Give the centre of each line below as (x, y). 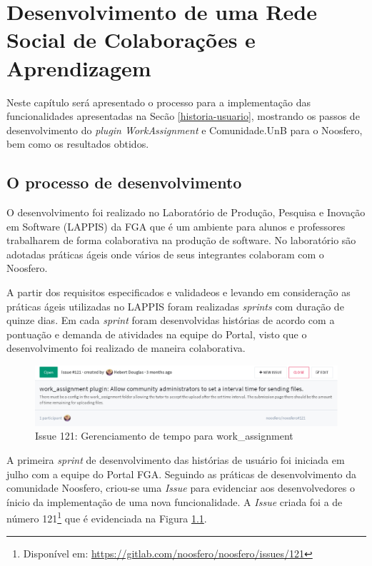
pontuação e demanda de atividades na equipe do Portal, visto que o (157, 334)
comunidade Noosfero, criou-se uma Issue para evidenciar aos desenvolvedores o (181, 488)
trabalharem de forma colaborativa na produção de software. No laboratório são (181, 240)
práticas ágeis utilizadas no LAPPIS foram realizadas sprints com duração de (175, 306)
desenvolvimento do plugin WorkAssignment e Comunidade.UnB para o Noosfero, (185, 130)
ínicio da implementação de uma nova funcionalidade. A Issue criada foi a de (175, 501)
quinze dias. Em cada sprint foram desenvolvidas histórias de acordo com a (171, 320)
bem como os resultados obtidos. (78, 144)
